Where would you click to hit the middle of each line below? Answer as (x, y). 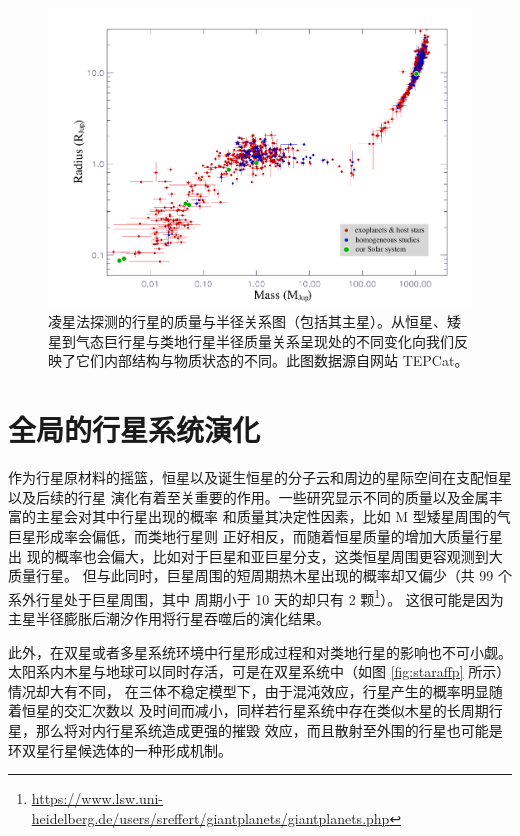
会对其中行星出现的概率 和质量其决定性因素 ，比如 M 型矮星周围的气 (287, 516)
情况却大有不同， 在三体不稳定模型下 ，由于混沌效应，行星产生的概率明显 (248, 690)
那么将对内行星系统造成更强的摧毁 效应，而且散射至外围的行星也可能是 (269, 729)
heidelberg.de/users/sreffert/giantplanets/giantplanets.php (210, 817)
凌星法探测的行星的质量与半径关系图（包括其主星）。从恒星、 (247, 321)
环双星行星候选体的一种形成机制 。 (120, 749)
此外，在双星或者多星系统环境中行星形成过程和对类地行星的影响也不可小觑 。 (260, 651)
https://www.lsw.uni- (97, 798)
